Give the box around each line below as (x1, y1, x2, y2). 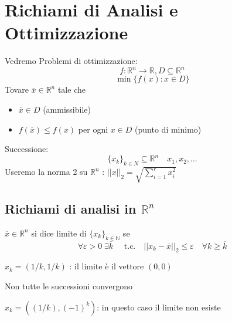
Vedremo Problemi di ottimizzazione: (5, 55, 138, 67)
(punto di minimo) (135, 123, 202, 135)
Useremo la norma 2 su (5, 165, 88, 178)
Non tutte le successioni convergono (5, 279, 133, 292)
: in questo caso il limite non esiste (97, 300, 221, 313)
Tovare (5, 83, 29, 96)
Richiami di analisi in (5, 199, 137, 217)
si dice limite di (31, 227, 87, 239)
